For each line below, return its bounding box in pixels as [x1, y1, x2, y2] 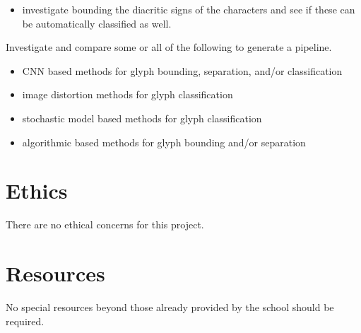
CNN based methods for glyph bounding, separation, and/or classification [22, 63, 343, 78]
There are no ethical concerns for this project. [6, 217, 204, 232]
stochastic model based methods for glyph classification [22, 110, 262, 125]
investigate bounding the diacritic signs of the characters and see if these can [22, 2, 355, 16]
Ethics [6, 176, 68, 205]
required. [6, 313, 45, 328]
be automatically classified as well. [22, 16, 172, 30]
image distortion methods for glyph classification [22, 87, 233, 102]
